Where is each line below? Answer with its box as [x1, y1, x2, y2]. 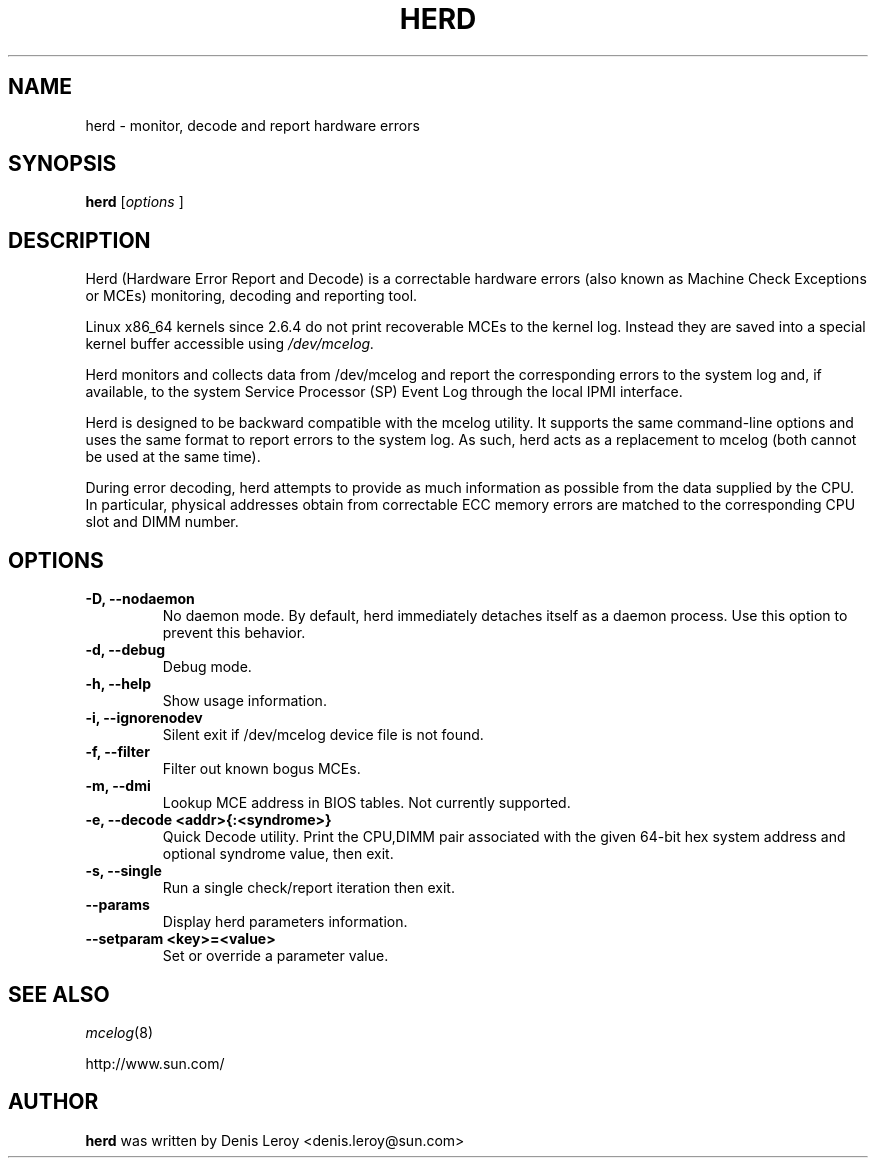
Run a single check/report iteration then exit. [162, 879, 455, 897]
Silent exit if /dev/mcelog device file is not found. [162, 726, 484, 744]
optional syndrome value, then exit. [162, 845, 394, 863]
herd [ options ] [85, 193, 184, 211]
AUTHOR [8, 1089, 99, 1115]
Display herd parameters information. [162, 913, 408, 931]
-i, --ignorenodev [85, 709, 203, 727]
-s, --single [85, 862, 162, 880]
